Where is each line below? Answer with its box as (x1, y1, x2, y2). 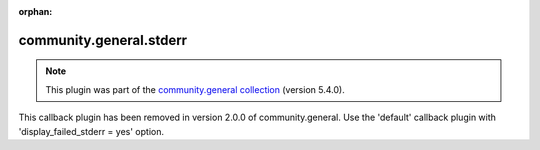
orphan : (18, 6, 53, 17)
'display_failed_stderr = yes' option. (18, 125, 165, 137)
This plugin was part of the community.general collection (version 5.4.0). (45, 83, 345, 95)
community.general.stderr (18, 31, 188, 49)
